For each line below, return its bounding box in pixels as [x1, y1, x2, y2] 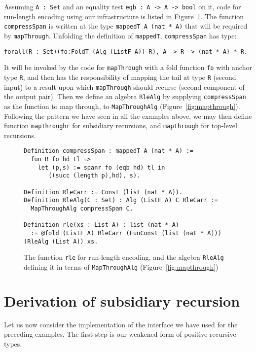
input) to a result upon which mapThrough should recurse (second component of [4, 81, 245, 92]
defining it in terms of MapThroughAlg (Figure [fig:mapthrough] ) [24, 261, 219, 272]
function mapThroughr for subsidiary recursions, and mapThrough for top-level [4, 120, 237, 131]
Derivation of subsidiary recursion [4, 290, 240, 311]
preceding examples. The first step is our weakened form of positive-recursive [4, 329, 236, 339]
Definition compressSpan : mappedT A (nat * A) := [24, 147, 193, 155]
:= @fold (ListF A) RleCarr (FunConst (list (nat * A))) [31, 229, 221, 237]
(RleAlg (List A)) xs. [24, 238, 98, 245]
